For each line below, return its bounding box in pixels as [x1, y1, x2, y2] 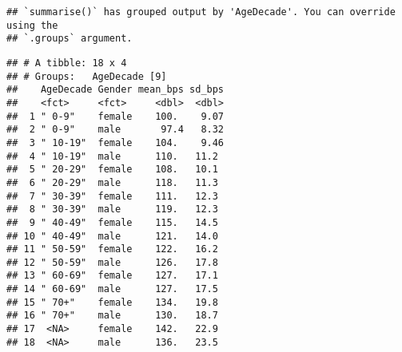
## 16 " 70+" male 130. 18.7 [6, 310, 218, 322]
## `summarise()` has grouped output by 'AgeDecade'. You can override [6, 6, 396, 18]
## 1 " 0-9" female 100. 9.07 [6, 110, 225, 122]
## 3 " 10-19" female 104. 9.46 [6, 136, 225, 148]
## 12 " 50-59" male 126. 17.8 [6, 256, 218, 268]
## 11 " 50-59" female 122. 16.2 [6, 243, 218, 255]
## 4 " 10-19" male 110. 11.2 [6, 150, 218, 162]
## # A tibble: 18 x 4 [6, 57, 127, 69]
